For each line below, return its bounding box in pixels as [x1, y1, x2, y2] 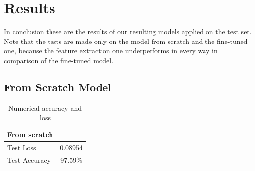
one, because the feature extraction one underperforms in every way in [4, 45, 218, 56]
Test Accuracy [7, 154, 51, 165]
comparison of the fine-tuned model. [4, 55, 114, 65]
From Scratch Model [4, 79, 111, 94]
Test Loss [7, 142, 36, 152]
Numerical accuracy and [8, 102, 82, 113]
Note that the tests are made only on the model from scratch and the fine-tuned [4, 36, 248, 46]
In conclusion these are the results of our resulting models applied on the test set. [4, 26, 252, 37]
